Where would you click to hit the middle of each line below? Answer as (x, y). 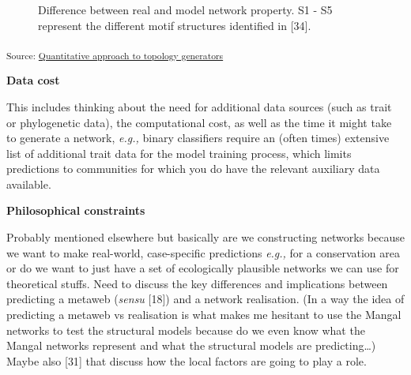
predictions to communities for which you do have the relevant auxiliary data (193, 169)
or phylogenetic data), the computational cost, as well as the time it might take (199, 122)
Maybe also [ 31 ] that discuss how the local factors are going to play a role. (187, 360)
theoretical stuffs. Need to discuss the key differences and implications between (197, 283)
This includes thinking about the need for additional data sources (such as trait (199, 106)
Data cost (33, 80)
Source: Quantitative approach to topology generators (115, 55)
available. (29, 184)
